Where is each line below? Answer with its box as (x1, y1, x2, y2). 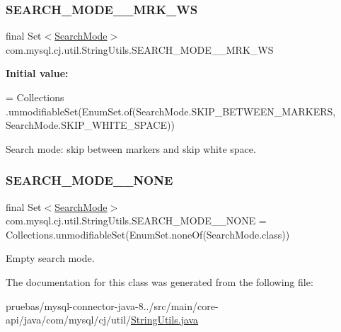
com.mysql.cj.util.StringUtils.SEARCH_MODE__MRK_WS (6, 42, 274, 57)
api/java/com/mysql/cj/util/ (6, 312, 132, 327)
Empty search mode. (6, 251, 95, 265)
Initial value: (6, 66, 69, 81)
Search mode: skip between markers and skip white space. (6, 141, 256, 156)
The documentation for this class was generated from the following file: (6, 274, 313, 289)
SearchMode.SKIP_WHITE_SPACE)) (6, 118, 175, 132)
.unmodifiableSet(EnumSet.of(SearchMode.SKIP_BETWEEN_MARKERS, (6, 103, 336, 118)
